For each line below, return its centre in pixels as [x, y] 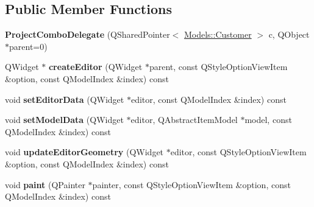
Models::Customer [218, 34]
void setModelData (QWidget [64, 120]
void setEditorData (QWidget [65, 99]
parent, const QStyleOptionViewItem [218, 67]
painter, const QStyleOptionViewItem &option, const [191, 184]
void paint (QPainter [45, 184]
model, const [268, 120]
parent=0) [28, 46]
